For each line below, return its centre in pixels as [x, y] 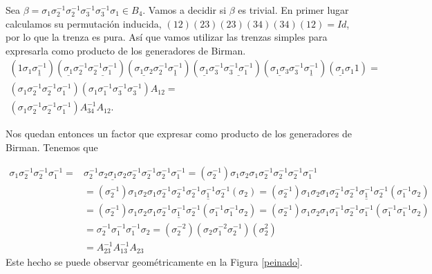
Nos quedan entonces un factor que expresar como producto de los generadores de [179, 134]
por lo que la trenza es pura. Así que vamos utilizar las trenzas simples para [167, 37]
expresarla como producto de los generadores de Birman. [126, 50]
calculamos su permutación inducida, [84, 23]
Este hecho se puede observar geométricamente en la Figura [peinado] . [154, 261]
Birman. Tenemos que [52, 147]
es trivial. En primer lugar [293, 10]
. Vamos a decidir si [185, 10]
